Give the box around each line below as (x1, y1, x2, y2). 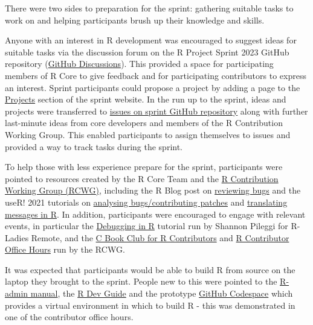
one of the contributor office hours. (5, 311, 134, 323)
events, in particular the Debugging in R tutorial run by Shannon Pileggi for (5, 219, 288, 232)
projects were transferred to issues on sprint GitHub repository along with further (5, 104, 308, 117)
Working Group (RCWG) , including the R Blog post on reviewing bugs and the (5, 184, 301, 197)
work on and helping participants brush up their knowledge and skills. (5, 13, 265, 26)
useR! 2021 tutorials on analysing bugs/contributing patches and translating (5, 195, 288, 208)
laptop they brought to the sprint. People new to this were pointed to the (5, 275, 277, 288)
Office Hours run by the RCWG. (5, 243, 125, 256)
